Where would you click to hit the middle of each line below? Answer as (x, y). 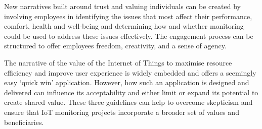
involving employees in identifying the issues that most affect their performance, (128, 16)
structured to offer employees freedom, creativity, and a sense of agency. (115, 46)
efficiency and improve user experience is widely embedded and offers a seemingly (130, 72)
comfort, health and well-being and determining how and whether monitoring (124, 26)
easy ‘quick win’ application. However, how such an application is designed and (127, 82)
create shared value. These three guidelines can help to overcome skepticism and (128, 102)
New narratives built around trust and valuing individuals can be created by (122, 6)
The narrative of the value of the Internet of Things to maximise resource (118, 62)
